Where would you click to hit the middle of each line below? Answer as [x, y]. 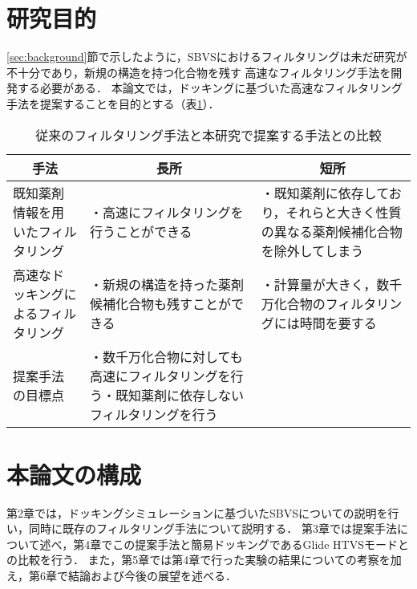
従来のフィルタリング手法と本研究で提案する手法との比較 [208, 135]
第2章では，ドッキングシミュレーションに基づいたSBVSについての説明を [197, 512]
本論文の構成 [74, 474]
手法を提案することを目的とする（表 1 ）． [113, 103]
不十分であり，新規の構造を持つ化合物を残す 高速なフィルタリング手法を [199, 72]
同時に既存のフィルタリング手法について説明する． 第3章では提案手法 [213, 528]
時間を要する [338, 323]
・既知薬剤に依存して [325, 193]
